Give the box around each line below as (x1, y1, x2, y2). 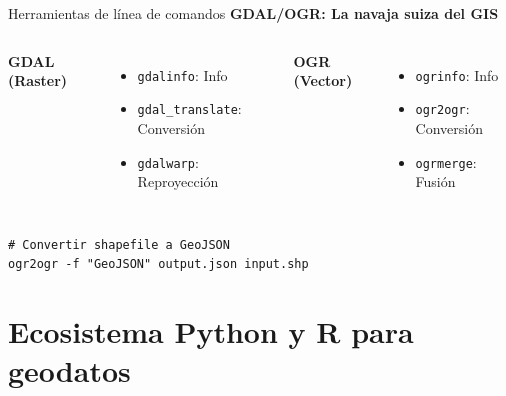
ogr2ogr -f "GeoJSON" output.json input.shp (8, 257, 309, 272)
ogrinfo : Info (415, 64, 499, 85)
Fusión (415, 171, 456, 192)
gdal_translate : (137, 98, 242, 119)
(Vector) (293, 70, 353, 91)
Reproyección (137, 171, 219, 192)
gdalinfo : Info (137, 64, 228, 85)
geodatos (8, 350, 131, 391)
